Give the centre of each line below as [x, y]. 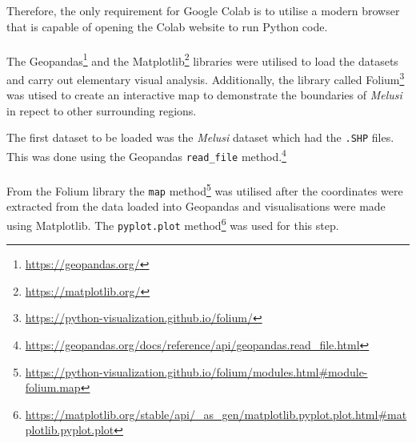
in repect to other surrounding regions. [102, 110]
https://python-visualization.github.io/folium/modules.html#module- [196, 371]
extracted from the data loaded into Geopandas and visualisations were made [196, 206]
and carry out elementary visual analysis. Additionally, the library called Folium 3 [206, 78]
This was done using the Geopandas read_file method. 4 [146, 155]
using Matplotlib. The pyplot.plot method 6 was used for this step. [173, 224]
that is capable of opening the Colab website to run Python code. [167, 26]
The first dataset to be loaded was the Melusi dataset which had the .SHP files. [200, 137]
